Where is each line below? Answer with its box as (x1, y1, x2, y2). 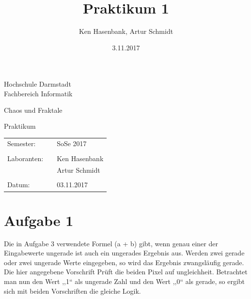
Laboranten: (7, 153, 44, 163)
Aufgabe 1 (4, 210, 74, 230)
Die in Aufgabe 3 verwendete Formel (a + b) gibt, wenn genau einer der (4, 238, 218, 248)
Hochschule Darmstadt (4, 79, 71, 89)
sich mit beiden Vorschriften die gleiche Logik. (4, 285, 141, 296)
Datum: (7, 179, 30, 190)
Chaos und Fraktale (4, 105, 63, 115)
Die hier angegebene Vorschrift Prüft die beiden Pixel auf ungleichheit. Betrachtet (4, 267, 248, 277)
